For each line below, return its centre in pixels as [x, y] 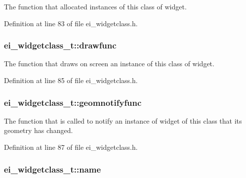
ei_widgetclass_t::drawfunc [60, 45]
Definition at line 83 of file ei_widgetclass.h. [71, 23]
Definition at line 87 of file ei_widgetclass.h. [71, 147]
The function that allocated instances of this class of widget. [95, 6]
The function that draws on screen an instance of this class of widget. [109, 64]
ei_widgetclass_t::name [53, 169]
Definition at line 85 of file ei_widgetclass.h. [71, 80]
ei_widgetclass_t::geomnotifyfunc [73, 102]
